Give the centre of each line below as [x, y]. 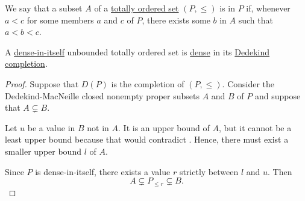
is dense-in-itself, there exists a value [103, 171]
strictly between [209, 171]
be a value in [51, 127]
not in [98, 127]
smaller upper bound [43, 151]
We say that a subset [44, 8]
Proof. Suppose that [42, 83]
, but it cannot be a [255, 127]
